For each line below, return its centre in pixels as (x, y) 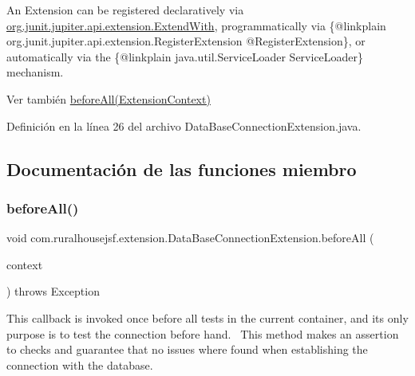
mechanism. (35, 72)
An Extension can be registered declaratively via (125, 10)
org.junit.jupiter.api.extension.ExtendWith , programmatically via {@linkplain (196, 25)
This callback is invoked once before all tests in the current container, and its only (207, 317)
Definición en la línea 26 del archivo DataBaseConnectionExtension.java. (184, 125)
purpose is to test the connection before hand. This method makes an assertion (203, 333)
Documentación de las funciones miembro (182, 168)
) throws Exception (53, 291)
